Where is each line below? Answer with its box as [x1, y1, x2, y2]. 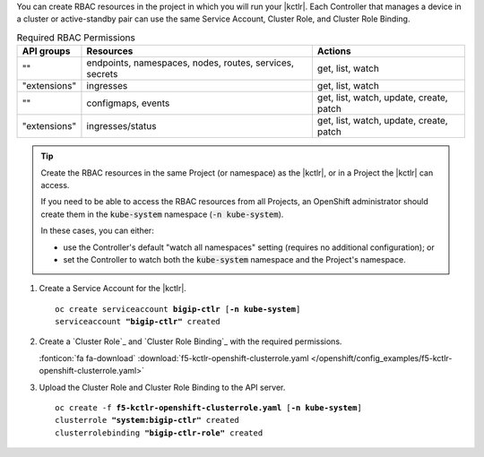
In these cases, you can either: [40, 225, 154, 237]
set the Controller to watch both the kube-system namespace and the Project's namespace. [63, 254, 407, 264]
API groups [22, 45, 71, 57]
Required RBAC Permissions [16, 31, 136, 44]
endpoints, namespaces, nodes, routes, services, [86, 56, 295, 69]
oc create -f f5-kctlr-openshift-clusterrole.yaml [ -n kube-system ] [55, 403, 362, 413]
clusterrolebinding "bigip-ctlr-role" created [55, 427, 264, 438]
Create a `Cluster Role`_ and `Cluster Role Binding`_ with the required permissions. [39, 336, 342, 347]
